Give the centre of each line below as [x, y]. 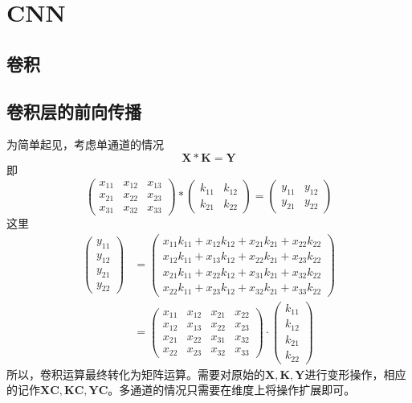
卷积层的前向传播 [74, 111]
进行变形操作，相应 [355, 374]
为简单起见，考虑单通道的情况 [85, 144]
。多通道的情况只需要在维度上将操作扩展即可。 [232, 390]
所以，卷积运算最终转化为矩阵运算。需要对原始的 [136, 374]
